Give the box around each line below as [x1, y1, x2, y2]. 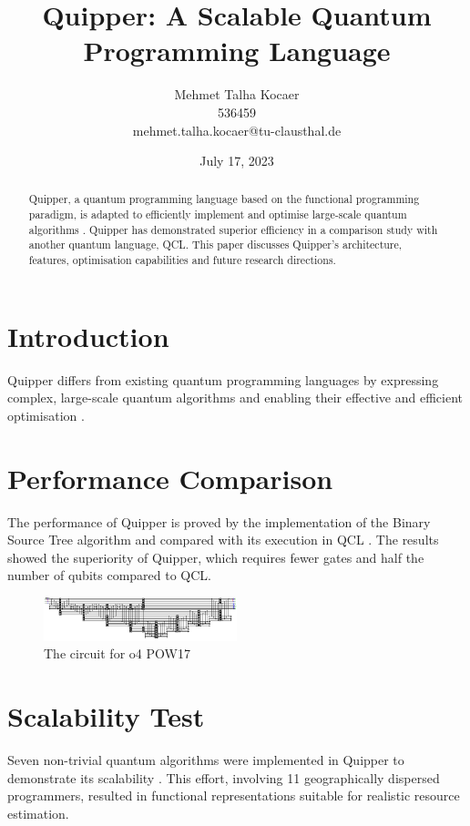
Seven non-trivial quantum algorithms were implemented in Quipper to [7, 750, 404, 770]
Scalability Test [7, 698, 205, 735]
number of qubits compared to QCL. [7, 566, 211, 585]
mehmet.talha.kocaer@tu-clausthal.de [132, 120, 342, 139]
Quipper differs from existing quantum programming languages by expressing [7, 370, 439, 389]
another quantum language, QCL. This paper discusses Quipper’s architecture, [28, 237, 403, 252]
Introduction [7, 317, 169, 354]
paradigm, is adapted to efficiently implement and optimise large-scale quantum [28, 207, 407, 222]
